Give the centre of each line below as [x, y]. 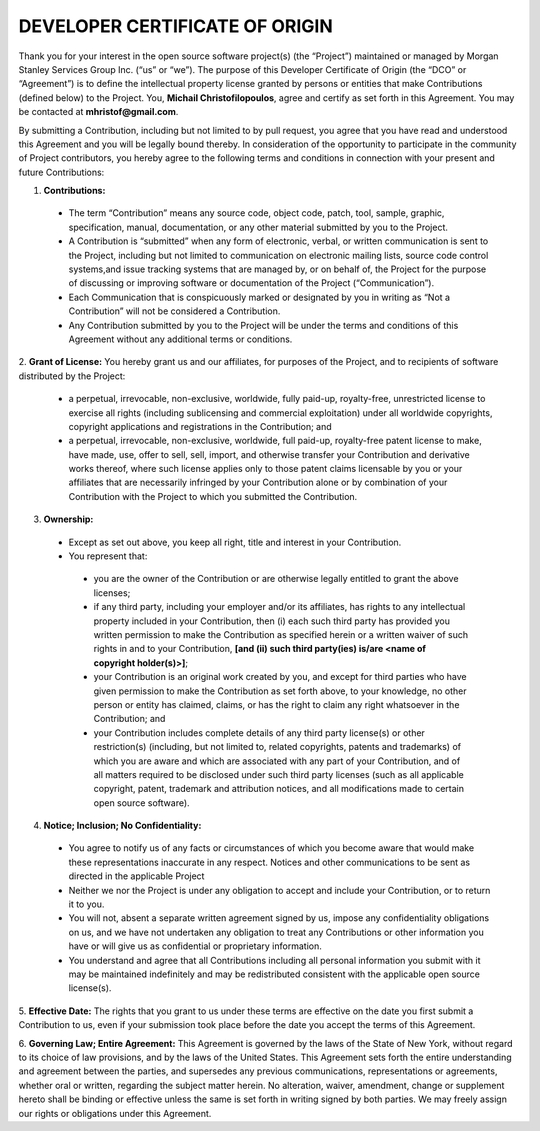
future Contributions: [61, 172]
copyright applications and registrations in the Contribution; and [200, 426]
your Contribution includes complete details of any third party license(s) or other [259, 732]
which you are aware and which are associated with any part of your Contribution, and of [277, 761]
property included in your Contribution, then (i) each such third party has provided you [271, 621]
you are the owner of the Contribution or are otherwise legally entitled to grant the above [276, 579]
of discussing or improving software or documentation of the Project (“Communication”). [251, 283]
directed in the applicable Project [136, 876]
